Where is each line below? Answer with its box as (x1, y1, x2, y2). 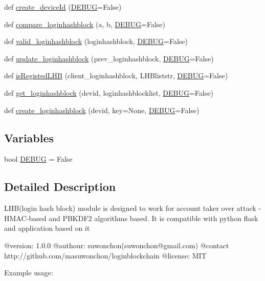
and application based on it (4, 223, 90, 233)
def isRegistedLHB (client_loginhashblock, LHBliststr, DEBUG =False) (4, 70, 228, 81)
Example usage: (4, 267, 53, 278)
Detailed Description (4, 179, 116, 194)
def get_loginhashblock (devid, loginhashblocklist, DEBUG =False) (4, 87, 213, 98)
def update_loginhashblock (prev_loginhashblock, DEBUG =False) (4, 53, 214, 63)
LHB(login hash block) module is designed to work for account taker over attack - (4, 203, 261, 213)
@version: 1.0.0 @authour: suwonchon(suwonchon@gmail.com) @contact (4, 240, 229, 250)
